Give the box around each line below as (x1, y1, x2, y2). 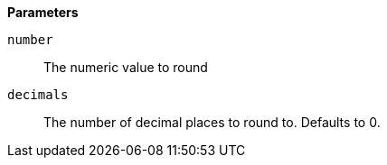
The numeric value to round (43, 60, 208, 75)
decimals (7, 87, 69, 102)
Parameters (7, 5, 79, 20)
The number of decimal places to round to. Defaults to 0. (43, 115, 381, 130)
